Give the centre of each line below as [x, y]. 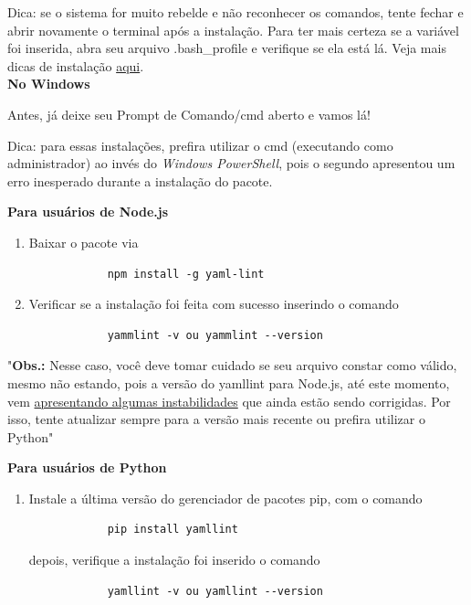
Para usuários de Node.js [88, 212]
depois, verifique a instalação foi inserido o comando [174, 560]
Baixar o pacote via [84, 242]
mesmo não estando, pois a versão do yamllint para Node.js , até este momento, [229, 382]
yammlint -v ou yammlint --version [215, 335]
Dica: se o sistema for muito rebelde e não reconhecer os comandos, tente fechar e [235, 12]
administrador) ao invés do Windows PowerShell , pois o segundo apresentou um [231, 163]
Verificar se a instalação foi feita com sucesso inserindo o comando [214, 304]
